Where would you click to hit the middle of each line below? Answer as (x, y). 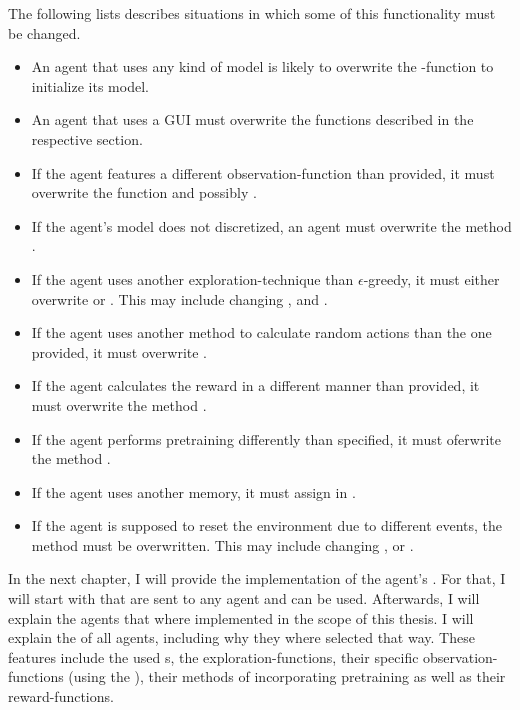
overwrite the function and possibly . (144, 192)
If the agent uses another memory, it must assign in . (193, 491)
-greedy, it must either (431, 278)
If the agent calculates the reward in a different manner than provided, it (255, 385)
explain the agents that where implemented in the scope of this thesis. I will (241, 617)
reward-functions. (61, 696)
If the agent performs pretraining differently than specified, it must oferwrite (266, 438)
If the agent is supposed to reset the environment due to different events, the (267, 525)
